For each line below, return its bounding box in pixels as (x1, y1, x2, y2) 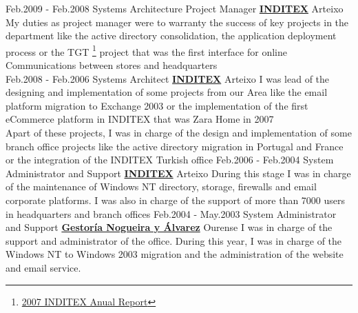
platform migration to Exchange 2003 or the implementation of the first (6, 98, 308, 112)
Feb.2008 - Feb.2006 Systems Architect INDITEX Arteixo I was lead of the (6, 71, 330, 85)
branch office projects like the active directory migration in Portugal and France (6, 139, 344, 153)
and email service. (6, 260, 81, 274)
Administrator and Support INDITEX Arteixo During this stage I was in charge (6, 165, 351, 180)
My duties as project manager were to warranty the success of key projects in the (6, 14, 349, 29)
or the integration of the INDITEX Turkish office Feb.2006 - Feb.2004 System (6, 152, 334, 167)
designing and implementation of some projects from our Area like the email (6, 85, 328, 99)
